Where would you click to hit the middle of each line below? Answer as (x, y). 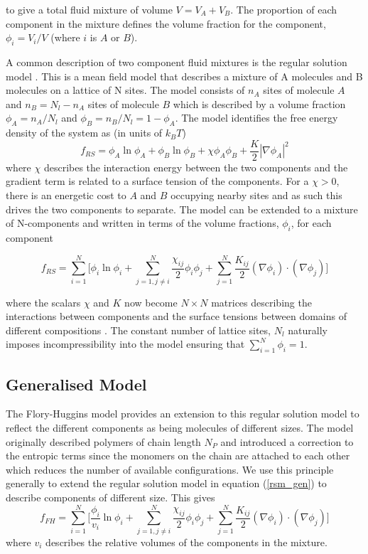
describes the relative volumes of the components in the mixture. (186, 542)
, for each (311, 223)
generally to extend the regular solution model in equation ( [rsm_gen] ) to (166, 483)
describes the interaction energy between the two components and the (196, 167)
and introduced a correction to (287, 441)
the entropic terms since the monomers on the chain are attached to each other (178, 456)
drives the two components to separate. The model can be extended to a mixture (182, 209)
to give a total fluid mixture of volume (89, 9)
